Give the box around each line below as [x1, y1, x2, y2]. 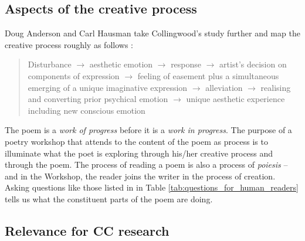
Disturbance [28, 58, 72, 70]
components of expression [28, 69, 120, 82]
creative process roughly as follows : [5, 38, 133, 50]
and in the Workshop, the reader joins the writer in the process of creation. [5, 169, 276, 182]
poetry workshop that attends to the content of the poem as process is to [5, 135, 268, 147]
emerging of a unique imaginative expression [28, 81, 188, 93]
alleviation [205, 81, 243, 93]
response [171, 58, 202, 70]
